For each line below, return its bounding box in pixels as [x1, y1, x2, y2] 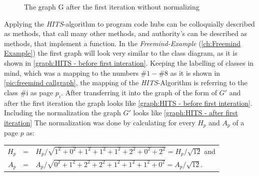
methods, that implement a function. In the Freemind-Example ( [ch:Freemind [4, 38, 241, 48]
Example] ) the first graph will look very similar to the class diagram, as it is [4, 48, 237, 58]
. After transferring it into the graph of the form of [61, 87, 217, 97]
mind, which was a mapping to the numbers [4, 67, 138, 78]
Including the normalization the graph [4, 107, 121, 118]
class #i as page [4, 87, 53, 97]
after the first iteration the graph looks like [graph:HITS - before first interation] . [4, 97, 252, 108]
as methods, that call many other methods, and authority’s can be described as [4, 28, 247, 39]
